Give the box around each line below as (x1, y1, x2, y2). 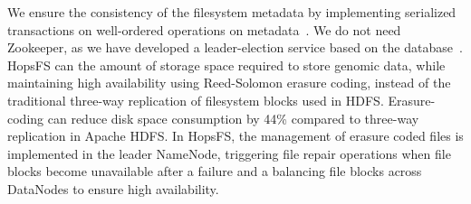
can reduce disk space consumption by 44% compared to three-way (47, 108, 419, 127)
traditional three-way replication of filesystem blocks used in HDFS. (7, 90, 384, 109)
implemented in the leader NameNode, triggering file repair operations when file (7, 144, 451, 162)
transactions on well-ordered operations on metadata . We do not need (7, 20, 401, 39)
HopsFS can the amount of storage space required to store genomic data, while (7, 55, 446, 74)
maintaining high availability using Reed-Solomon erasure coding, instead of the (7, 73, 451, 92)
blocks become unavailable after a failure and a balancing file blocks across (7, 162, 422, 181)
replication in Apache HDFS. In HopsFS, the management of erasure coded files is (7, 126, 464, 145)
